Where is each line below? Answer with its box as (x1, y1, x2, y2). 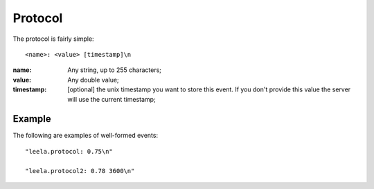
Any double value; (67, 75, 119, 84)
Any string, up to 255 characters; (67, 66, 162, 74)
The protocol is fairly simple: (12, 35, 94, 43)
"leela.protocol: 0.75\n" (25, 147, 114, 155)
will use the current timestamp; (67, 95, 156, 103)
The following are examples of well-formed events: (12, 132, 159, 140)
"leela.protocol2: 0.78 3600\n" (25, 167, 135, 174)
